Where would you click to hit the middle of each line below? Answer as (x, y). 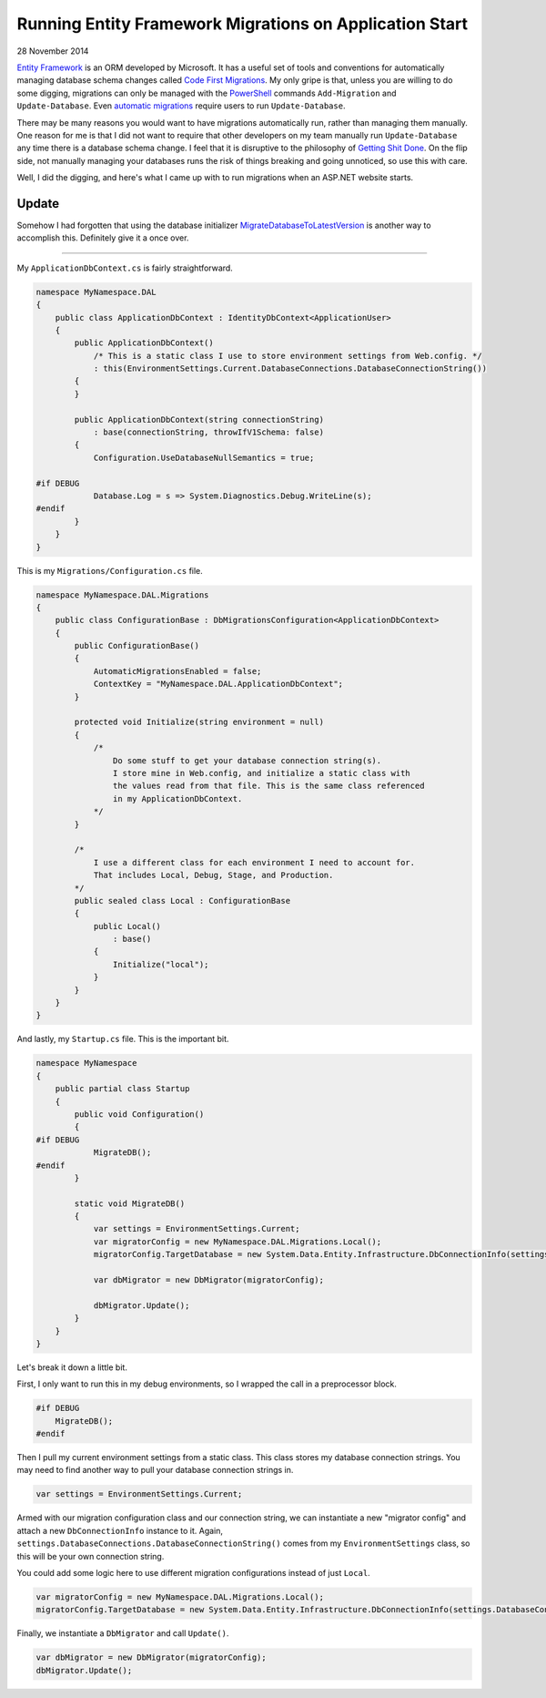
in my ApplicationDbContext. (177, 798)
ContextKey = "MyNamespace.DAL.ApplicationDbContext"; (218, 684)
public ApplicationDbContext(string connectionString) (199, 419)
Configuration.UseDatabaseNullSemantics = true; (204, 457)
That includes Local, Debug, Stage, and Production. (213, 875)
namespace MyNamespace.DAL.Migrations (122, 595)
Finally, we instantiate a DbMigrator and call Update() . (123, 1633)
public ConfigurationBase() (137, 646)
